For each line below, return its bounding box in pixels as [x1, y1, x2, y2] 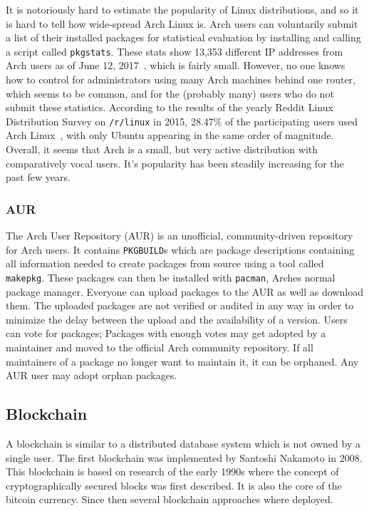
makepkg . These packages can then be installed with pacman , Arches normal [6, 269, 336, 284]
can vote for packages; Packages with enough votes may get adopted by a [6, 326, 326, 341]
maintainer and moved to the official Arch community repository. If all [6, 339, 313, 354]
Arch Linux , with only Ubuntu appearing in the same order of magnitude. [6, 128, 334, 143]
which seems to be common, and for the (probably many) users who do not [6, 86, 334, 100]
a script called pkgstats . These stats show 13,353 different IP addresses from [6, 43, 343, 58]
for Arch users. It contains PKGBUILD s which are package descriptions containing [6, 242, 355, 257]
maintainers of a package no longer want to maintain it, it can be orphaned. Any [6, 353, 359, 368]
